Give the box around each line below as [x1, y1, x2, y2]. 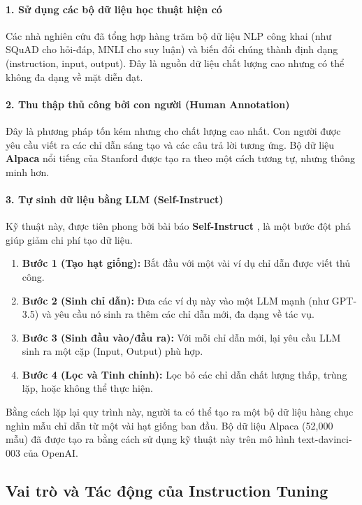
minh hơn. [6, 164, 50, 179]
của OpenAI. [23, 445, 78, 460]
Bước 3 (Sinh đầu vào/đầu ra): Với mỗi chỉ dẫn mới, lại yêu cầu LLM [22, 330, 341, 344]
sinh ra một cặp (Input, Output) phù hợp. [22, 344, 203, 358]
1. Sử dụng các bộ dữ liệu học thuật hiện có [6, 1, 222, 16]
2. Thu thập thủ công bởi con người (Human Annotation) [6, 96, 290, 111]
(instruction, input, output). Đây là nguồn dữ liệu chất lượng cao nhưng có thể [6, 55, 345, 70]
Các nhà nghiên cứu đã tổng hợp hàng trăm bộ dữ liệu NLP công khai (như [6, 28, 331, 43]
